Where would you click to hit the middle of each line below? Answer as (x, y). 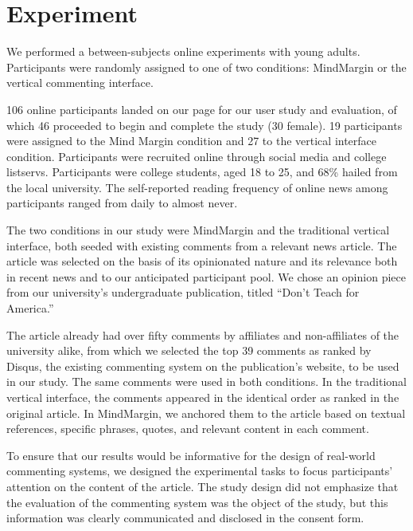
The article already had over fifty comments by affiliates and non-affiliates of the (203, 334)
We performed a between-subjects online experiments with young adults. (183, 51)
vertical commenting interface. (80, 83)
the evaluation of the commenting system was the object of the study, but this (197, 502)
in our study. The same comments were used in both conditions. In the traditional (206, 382)
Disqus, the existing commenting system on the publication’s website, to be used (203, 366)
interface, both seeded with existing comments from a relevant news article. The (202, 245)
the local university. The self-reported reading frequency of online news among (197, 187)
